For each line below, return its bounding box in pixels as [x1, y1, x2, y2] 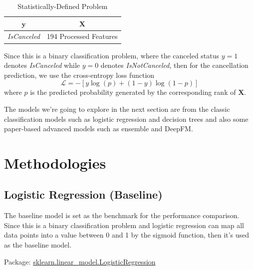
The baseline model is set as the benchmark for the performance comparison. [4, 210, 240, 221]
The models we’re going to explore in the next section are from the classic [4, 103, 230, 114]
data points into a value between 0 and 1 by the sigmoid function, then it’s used [4, 230, 250, 240]
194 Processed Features [46, 31, 118, 41]
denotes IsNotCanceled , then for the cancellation [100, 60, 249, 70]
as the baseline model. [4, 240, 72, 250]
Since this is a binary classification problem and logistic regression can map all [4, 220, 244, 230]
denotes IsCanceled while [4, 60, 80, 70]
